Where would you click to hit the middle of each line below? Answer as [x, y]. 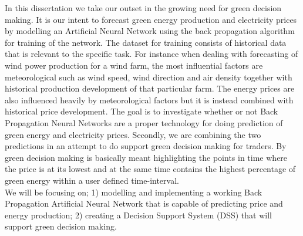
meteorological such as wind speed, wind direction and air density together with [149, 77]
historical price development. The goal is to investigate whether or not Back [142, 111]
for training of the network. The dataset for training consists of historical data [146, 42]
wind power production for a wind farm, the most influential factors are [134, 65]
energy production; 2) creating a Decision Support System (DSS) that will [138, 215]
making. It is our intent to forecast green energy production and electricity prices [151, 19]
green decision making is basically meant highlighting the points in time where [146, 157]
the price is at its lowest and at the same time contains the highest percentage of [150, 169]
